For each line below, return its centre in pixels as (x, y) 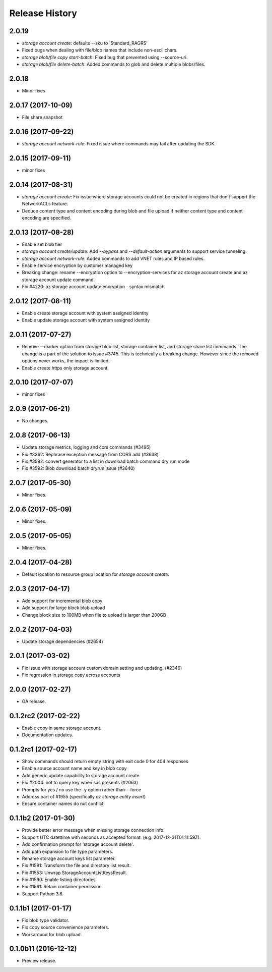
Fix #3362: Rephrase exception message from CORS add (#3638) (90, 454)
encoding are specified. (47, 218)
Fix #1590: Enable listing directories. (59, 880)
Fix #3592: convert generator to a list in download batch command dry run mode (106, 461)
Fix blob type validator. (46, 920)
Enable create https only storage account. (65, 368)
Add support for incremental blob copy (62, 601)
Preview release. (39, 961)
